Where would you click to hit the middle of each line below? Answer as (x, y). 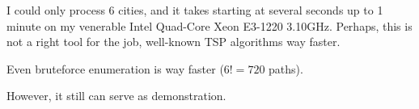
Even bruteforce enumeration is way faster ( (115, 68)
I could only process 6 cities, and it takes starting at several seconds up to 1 (195, 10)
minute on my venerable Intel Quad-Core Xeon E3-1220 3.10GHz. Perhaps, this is (209, 25)
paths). (286, 68)
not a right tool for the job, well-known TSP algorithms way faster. (174, 42)
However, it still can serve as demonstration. (116, 96)
